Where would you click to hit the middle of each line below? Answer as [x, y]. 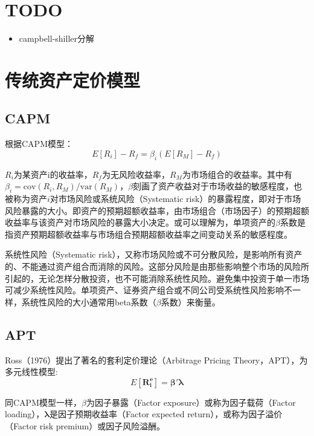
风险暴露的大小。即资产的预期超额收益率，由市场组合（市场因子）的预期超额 [157, 210]
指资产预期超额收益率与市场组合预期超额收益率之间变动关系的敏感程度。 [149, 234]
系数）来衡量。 [191, 301]
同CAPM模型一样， [43, 402]
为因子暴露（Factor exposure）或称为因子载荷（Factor [191, 402]
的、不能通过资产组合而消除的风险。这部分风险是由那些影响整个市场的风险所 [157, 266]
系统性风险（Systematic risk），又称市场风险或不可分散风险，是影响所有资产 [154, 254]
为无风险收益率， [136, 174]
